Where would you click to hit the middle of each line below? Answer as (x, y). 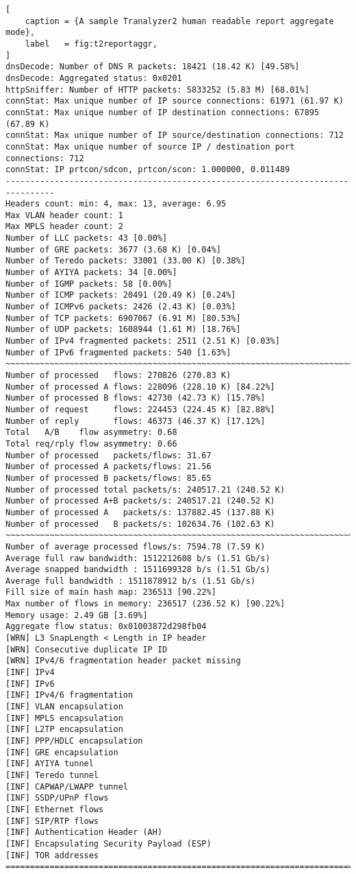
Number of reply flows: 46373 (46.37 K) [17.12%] (136, 421)
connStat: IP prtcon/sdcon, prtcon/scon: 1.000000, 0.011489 (148, 170)
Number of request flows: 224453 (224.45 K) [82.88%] (140, 409)
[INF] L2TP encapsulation (64, 730)
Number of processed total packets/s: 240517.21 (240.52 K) (145, 489)
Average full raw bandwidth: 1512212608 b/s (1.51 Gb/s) (138, 558)
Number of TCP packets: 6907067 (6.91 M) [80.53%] (123, 318)
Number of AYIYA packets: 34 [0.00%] (91, 273)
